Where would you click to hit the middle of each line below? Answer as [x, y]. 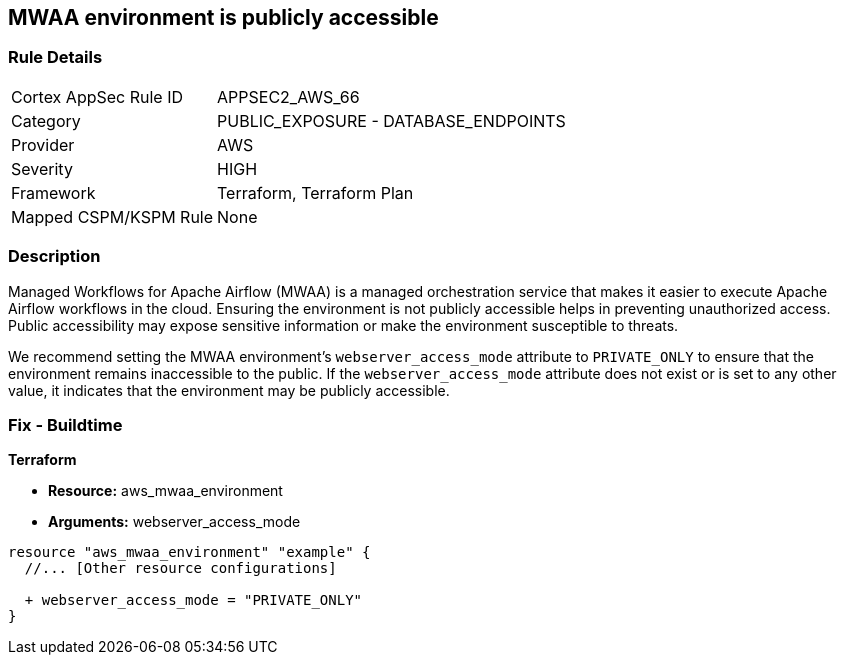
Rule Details [55, 57]
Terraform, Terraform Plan [315, 192]
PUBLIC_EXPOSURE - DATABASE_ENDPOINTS [391, 120]
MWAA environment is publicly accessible [223, 17]
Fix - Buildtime [65, 424]
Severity [42, 168]
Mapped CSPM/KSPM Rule [112, 216]
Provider [43, 144]
